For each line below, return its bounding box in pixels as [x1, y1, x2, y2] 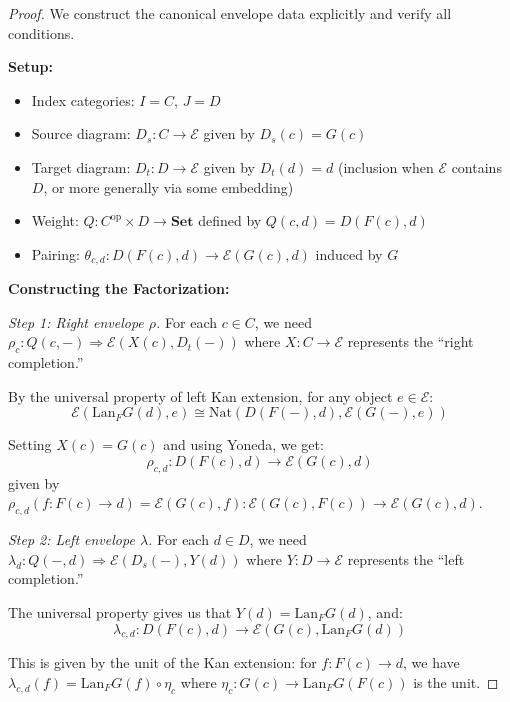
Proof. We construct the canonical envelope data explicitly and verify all [8, 3, 452, 23]
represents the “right [347, 331, 474, 352]
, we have [403, 652, 460, 673]
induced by [315, 243, 383, 264]
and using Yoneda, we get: [163, 434, 324, 455]
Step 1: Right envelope [8, 311, 144, 332]
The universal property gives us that [8, 601, 232, 622]
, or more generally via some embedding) [43, 176, 294, 197]
